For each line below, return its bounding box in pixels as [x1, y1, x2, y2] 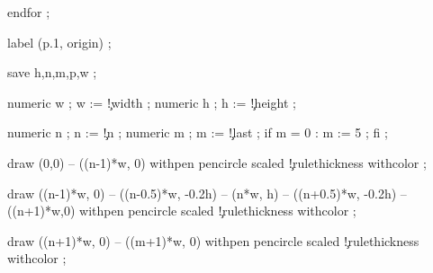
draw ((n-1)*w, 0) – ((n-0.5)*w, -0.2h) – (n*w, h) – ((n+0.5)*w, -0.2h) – [7, 183, 407, 202]
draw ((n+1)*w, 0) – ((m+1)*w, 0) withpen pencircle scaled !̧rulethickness [7, 231, 419, 250]
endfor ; [7, 3, 50, 21]
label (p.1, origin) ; [7, 32, 112, 51]
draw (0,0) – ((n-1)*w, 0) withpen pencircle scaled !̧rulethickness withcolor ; [7, 153, 427, 172]
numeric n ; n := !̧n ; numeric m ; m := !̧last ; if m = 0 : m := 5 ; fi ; [7, 123, 388, 142]
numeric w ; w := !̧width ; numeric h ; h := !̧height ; [7, 92, 296, 111]
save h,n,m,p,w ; [7, 63, 97, 82]
